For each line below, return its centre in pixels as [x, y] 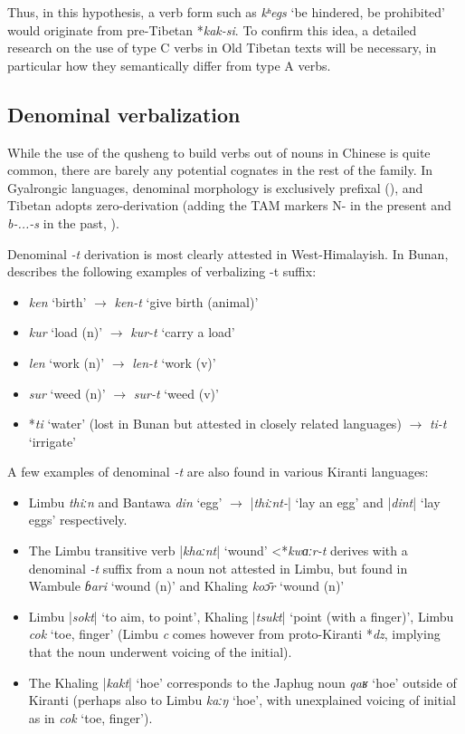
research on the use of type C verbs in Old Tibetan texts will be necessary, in [222, 48]
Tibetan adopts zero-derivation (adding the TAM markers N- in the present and [229, 205]
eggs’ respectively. [78, 520]
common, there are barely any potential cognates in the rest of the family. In [220, 170]
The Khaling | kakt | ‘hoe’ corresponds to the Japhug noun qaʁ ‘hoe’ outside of [242, 682]
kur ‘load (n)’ [66, 332]
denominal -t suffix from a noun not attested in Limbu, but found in [218, 568]
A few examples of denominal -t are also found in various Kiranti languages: [218, 472]
